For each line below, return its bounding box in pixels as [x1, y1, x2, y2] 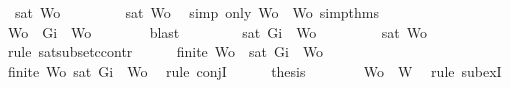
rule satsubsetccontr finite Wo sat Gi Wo [7, 41, 324, 62]
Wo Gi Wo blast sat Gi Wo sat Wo [7, 21, 427, 42]
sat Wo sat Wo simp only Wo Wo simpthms [14, 2, 380, 22]
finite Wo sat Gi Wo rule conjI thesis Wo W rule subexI [7, 60, 502, 81]
